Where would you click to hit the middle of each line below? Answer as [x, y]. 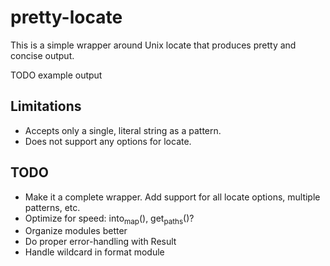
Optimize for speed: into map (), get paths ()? [109, 219]
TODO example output [56, 75]
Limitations [46, 106]
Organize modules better [76, 231]
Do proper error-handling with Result [100, 242]
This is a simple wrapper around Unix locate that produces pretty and [153, 45]
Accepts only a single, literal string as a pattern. [123, 130]
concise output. [42, 55]
